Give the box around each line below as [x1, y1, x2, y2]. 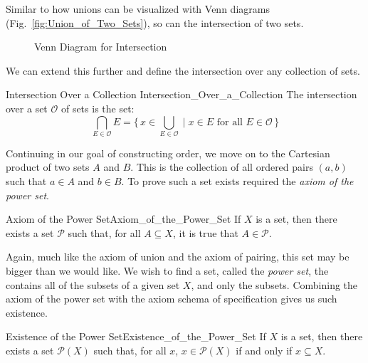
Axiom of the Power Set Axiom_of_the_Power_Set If [6, 211, 241, 226]
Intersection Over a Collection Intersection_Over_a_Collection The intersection [6, 87, 357, 102]
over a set [6, 100, 48, 115]
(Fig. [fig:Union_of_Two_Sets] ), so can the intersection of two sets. [6, 15, 304, 30]
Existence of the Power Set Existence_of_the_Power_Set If [6, 329, 266, 344]
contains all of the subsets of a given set [6, 277, 180, 292]
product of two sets [6, 159, 90, 174]
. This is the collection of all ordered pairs [130, 159, 313, 174]
